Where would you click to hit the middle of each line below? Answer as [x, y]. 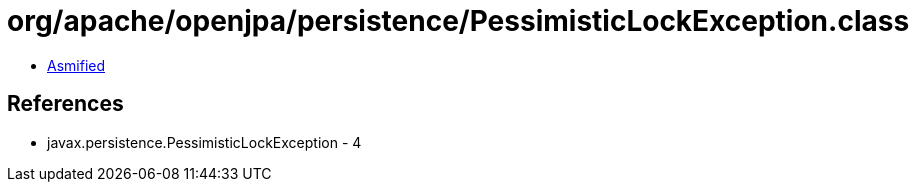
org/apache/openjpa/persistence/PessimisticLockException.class [458, 21]
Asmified [76, 65]
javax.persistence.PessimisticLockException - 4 [204, 142]
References [65, 104]
